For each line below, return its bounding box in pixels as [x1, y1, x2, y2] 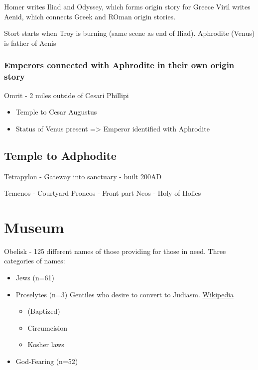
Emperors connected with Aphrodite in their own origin [4, 59, 235, 71]
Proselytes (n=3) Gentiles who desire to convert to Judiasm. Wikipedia [15, 289, 234, 299]
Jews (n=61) [15, 272, 55, 282]
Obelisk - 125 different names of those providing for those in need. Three [4, 246, 226, 256]
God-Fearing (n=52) [15, 356, 78, 366]
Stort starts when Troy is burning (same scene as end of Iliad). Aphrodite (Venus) [4, 28, 255, 38]
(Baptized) [27, 306, 60, 316]
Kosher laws [27, 339, 64, 350]
